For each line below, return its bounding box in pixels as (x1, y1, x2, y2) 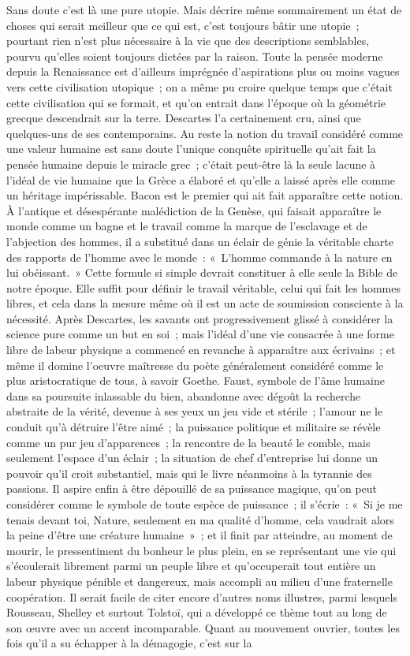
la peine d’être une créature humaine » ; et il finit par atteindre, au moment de (6, 527, 393, 543)
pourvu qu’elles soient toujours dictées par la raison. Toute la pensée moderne (6, 47, 383, 64)
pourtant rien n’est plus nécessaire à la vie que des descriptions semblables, (6, 32, 370, 49)
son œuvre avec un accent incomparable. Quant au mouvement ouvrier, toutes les (6, 619, 400, 635)
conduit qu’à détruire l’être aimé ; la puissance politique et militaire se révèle (6, 419, 381, 435)
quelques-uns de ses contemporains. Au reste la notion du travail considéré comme (6, 125, 404, 141)
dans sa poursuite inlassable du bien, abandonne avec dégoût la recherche (6, 387, 361, 404)
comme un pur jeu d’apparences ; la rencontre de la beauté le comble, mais (6, 434, 371, 450)
